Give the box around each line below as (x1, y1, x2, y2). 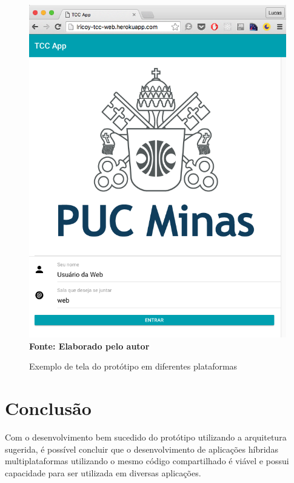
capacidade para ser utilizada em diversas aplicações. (5, 466, 201, 479)
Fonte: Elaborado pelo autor (29, 339, 150, 352)
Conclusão (5, 396, 92, 420)
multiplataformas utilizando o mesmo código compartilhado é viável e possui (5, 454, 289, 467)
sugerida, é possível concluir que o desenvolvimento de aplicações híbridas (5, 442, 278, 455)
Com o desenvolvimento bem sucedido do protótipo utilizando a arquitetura (5, 430, 287, 443)
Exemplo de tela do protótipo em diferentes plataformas (29, 360, 238, 373)
